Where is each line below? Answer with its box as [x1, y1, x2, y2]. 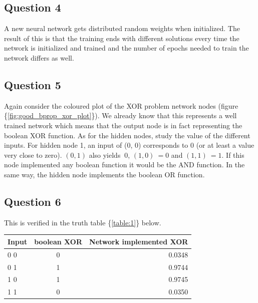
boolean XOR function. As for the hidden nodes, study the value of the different [4, 130, 250, 140]
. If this [221, 149, 244, 160]
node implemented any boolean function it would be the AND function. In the [4, 159, 245, 170]
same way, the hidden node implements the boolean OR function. [4, 169, 205, 179]
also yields [89, 149, 121, 160]
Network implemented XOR [89, 236, 188, 246]
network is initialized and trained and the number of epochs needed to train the [4, 43, 249, 53]
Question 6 [4, 193, 61, 209]
